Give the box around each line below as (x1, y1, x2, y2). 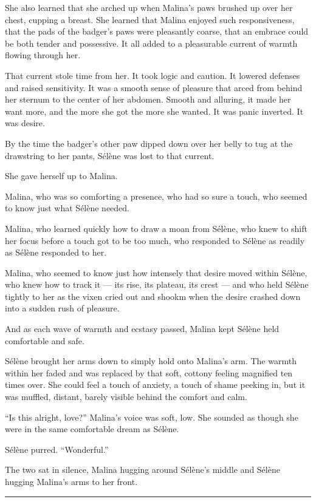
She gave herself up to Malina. (5, 169, 118, 182)
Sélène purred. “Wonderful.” (5, 443, 109, 455)
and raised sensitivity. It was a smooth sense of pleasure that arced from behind (5, 81, 303, 93)
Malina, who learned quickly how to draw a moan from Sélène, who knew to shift (5, 222, 307, 234)
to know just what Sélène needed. (5, 202, 130, 214)
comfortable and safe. (5, 334, 84, 347)
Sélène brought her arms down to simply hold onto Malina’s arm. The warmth (5, 354, 297, 367)
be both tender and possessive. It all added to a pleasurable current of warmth (5, 36, 298, 49)
